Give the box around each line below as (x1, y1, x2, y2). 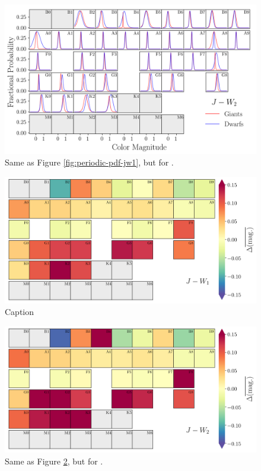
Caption (5, 305, 34, 318)
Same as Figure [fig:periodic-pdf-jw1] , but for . (5, 156, 174, 168)
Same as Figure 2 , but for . (5, 455, 103, 467)
